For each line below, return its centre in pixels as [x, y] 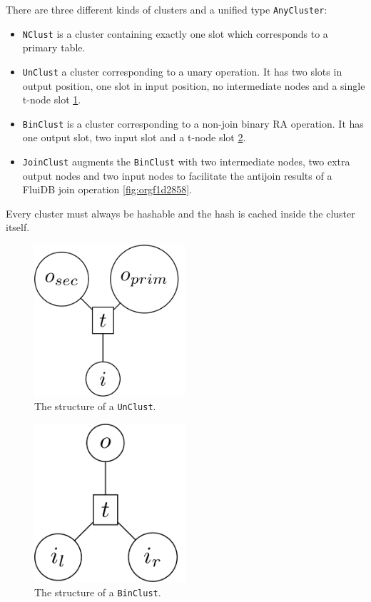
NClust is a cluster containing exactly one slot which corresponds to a [175, 33]
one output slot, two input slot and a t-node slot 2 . [134, 137]
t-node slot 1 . [52, 100]
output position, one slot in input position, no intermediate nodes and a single [194, 85]
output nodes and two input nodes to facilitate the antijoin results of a [177, 175]
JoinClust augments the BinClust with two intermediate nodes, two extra [186, 161]
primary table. [54, 47]
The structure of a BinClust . [98, 592]
